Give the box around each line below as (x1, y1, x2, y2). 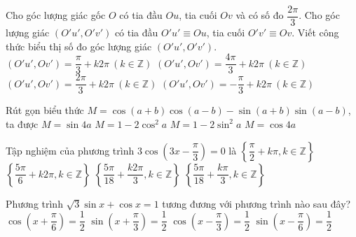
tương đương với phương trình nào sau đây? (162, 196, 351, 210)
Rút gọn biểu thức (6, 103, 84, 117)
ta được (6, 116, 39, 131)
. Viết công (292, 25, 339, 40)
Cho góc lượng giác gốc (6, 8, 106, 22)
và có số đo (235, 8, 284, 22)
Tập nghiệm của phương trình (6, 143, 135, 157)
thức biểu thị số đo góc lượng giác (6, 38, 152, 53)
